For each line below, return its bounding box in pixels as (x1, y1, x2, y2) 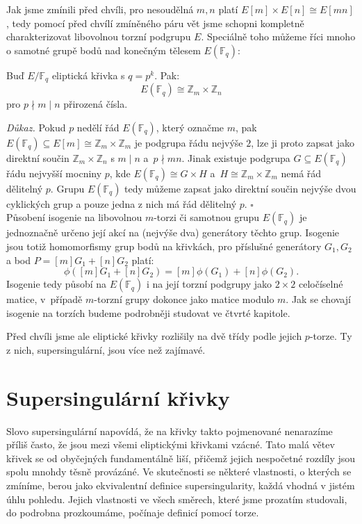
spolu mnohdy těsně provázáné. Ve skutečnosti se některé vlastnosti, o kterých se (6, 464, 352, 479)
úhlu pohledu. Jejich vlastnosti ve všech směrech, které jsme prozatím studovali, (6, 491, 347, 506)
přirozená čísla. (63, 97, 128, 111)
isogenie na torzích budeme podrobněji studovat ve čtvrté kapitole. (6, 305, 290, 320)
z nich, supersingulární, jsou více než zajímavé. (6, 342, 206, 357)
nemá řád (281, 165, 322, 180)
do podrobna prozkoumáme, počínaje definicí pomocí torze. (6, 505, 259, 520)
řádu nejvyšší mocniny (6, 165, 102, 180)
